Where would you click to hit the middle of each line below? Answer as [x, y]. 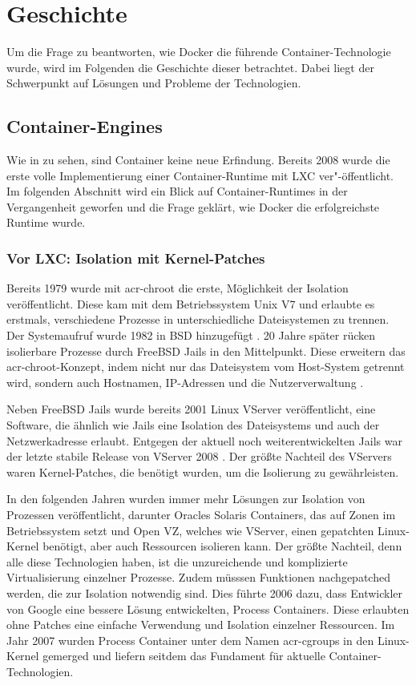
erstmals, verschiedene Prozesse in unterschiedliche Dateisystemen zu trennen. [198, 319]
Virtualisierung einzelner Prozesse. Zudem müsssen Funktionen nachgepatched [198, 577]
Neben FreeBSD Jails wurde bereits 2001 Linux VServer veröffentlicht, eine [191, 409]
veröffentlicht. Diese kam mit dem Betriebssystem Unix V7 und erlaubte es [191, 303]
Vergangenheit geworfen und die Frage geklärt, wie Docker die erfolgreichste [193, 206]
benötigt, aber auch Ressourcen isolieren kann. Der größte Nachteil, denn [222, 546]
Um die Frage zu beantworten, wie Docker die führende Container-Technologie [199, 52]
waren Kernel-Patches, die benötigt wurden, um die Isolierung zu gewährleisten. [203, 471]
